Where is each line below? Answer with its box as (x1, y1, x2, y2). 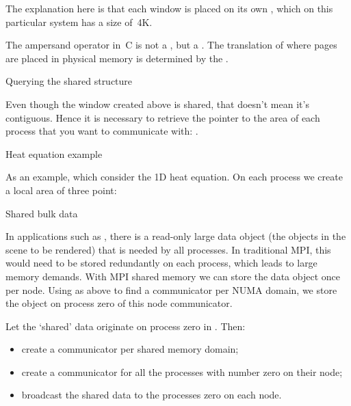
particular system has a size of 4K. (5, 14, 153, 29)
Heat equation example (5, 146, 103, 161)
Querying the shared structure (5, 74, 133, 88)
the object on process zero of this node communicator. (5, 296, 233, 310)
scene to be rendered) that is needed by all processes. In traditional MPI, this (5, 242, 331, 256)
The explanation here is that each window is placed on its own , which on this (5, 1, 333, 15)
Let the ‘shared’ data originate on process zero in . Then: (5, 319, 246, 333)
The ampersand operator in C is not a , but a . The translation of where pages (5, 38, 337, 52)
